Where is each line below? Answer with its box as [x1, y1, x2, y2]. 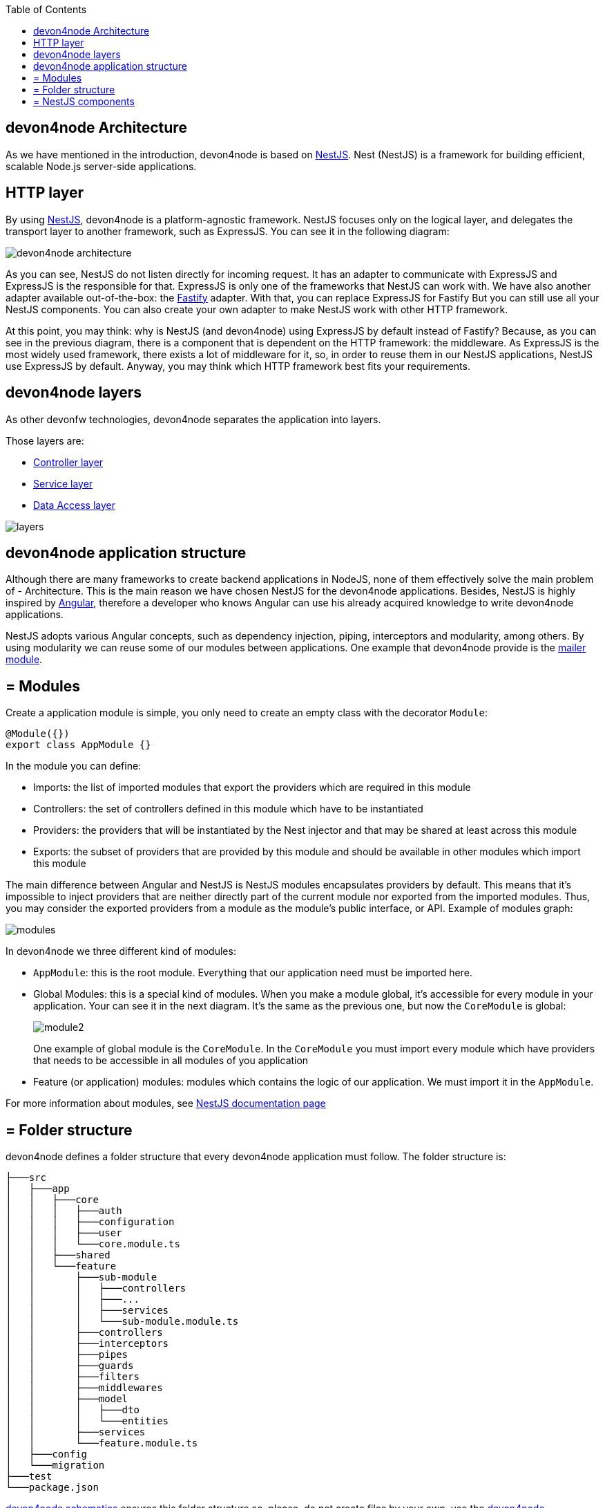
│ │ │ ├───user [6, 1227, 122, 1239]
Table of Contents [6, 3, 87, 15]
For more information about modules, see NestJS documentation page [6, 1097, 326, 1110]
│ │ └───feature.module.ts [6, 1437, 198, 1449]
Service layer [33, 477, 93, 490]
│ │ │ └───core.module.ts [6, 1238, 180, 1250]
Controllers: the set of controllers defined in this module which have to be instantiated [33, 803, 423, 815]
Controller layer [33, 456, 104, 468]
